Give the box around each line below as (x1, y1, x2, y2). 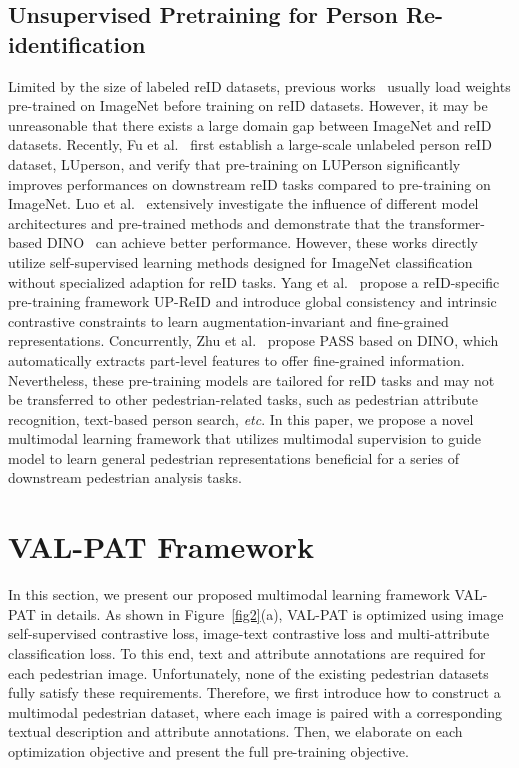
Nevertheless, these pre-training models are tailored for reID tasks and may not (8, 369, 495, 390)
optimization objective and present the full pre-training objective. (8, 740, 409, 761)
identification (8, 28, 146, 59)
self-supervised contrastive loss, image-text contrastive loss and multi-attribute (8, 623, 490, 644)
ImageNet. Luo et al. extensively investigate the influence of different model (8, 193, 479, 214)
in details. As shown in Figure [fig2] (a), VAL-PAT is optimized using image (40, 603, 504, 624)
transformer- (408, 212, 486, 233)
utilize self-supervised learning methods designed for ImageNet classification (8, 251, 473, 272)
